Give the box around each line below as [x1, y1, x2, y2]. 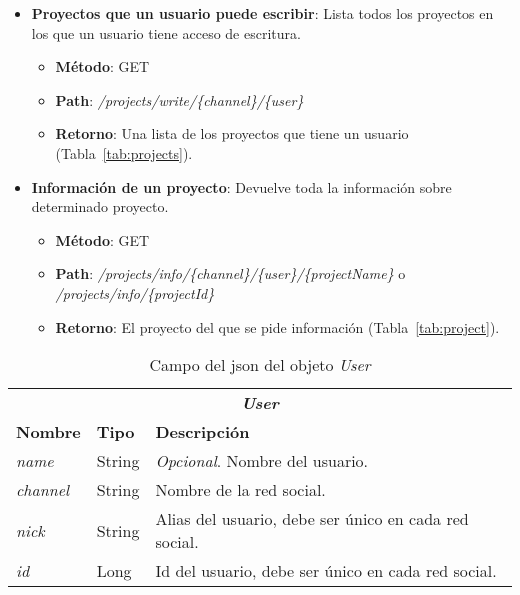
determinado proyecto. [31, 196, 169, 217]
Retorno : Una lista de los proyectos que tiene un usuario [55, 123, 409, 144]
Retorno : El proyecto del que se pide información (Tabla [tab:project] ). [55, 316, 500, 337]
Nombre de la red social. [155, 478, 326, 502]
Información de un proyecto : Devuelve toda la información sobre [31, 176, 452, 197]
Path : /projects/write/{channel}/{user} [55, 89, 304, 110]
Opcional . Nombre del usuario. [155, 449, 369, 473]
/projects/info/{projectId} [55, 282, 215, 303]
